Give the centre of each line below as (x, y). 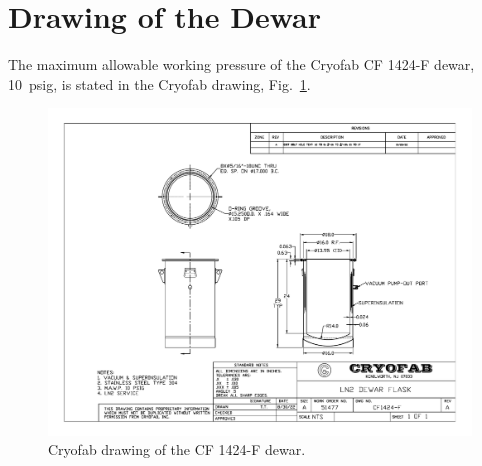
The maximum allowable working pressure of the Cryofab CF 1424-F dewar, (241, 64)
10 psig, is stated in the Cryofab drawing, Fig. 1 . (159, 83)
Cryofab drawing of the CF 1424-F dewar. (177, 449)
